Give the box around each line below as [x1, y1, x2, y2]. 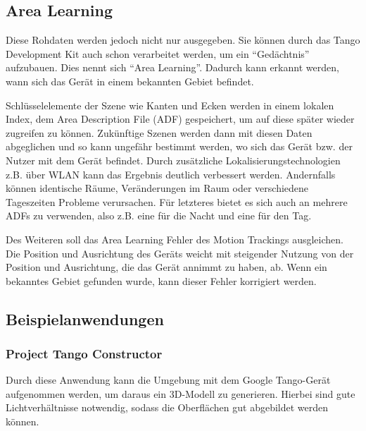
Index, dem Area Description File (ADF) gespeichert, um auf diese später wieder [6, 111, 355, 126]
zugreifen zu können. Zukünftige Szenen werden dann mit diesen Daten [6, 125, 313, 140]
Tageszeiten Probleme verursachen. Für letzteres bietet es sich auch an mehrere [6, 194, 348, 209]
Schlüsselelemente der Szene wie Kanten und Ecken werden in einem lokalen [6, 97, 334, 112]
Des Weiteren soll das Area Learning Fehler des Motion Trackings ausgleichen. [6, 231, 343, 246]
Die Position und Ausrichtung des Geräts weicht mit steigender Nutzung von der [6, 245, 354, 260]
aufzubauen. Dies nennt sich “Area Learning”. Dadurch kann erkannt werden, [6, 60, 339, 75]
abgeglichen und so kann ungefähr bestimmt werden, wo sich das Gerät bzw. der [6, 139, 353, 154]
